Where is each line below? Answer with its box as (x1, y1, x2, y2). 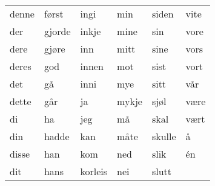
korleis (80, 164, 108, 178)
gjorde (44, 24, 71, 38)
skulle (151, 129, 176, 143)
